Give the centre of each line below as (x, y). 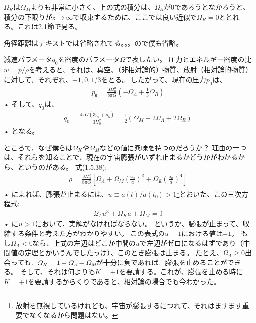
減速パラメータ (28, 59)
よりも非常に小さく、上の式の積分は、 (93, 7)
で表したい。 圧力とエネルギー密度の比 (188, 59)
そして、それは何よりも (58, 272)
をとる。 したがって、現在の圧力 (154, 79)
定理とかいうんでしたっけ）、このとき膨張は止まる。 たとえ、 (124, 252)
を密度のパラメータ (89, 59)
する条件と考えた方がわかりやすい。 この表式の (88, 233)
